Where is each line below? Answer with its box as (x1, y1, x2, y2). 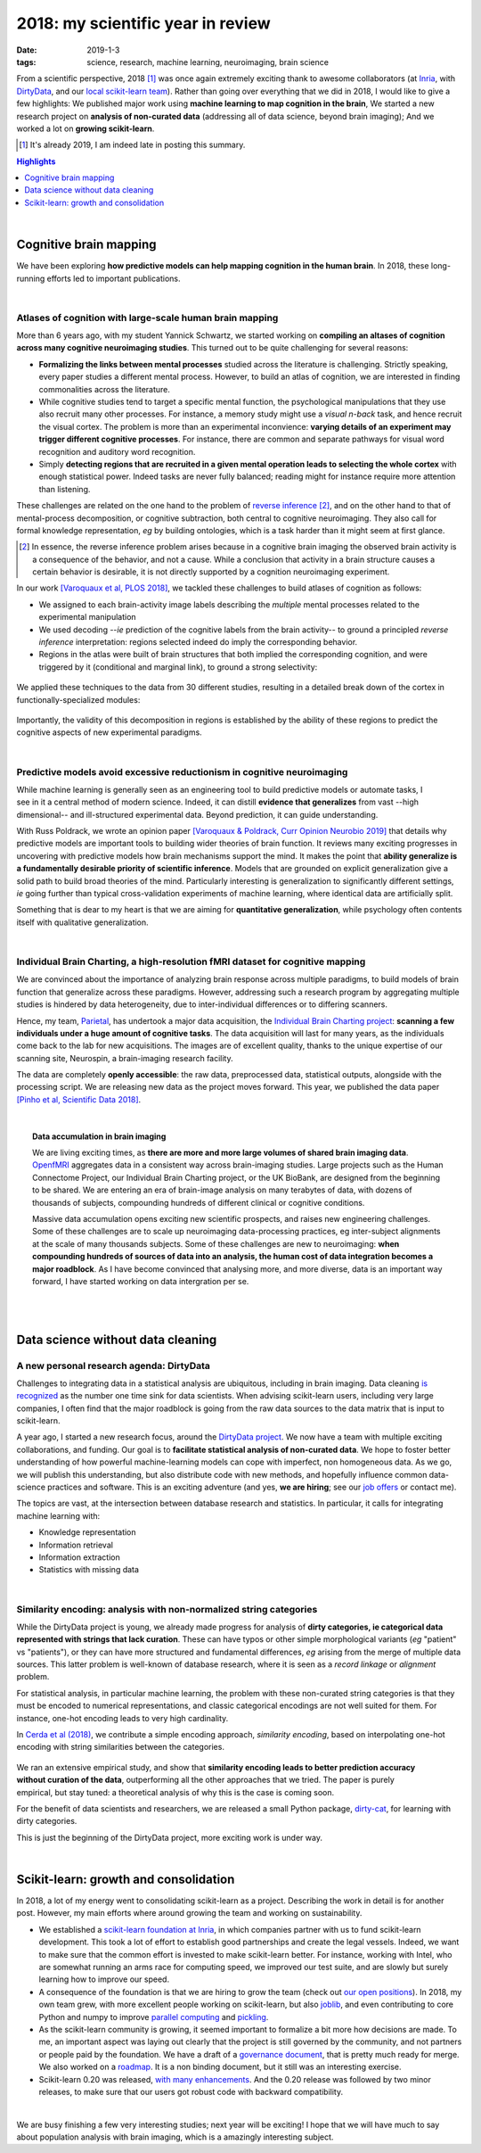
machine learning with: (16, 1510, 101, 1521)
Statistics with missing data (38, 1564, 140, 1575)
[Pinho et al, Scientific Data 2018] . (16, 1093, 142, 1105)
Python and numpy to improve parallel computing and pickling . (38, 2011, 269, 2022)
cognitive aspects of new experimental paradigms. (16, 727, 202, 738)
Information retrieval (38, 1539, 113, 1550)
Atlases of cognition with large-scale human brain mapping (16, 311, 279, 324)
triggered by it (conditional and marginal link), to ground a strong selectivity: (38, 661, 318, 672)
